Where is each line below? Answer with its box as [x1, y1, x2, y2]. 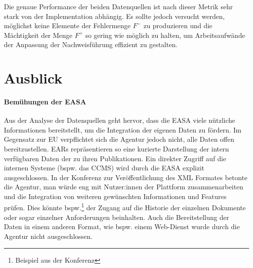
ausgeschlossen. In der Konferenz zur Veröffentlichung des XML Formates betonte [4, 172, 248, 182]
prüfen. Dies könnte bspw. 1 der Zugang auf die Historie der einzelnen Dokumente [4, 201, 246, 213]
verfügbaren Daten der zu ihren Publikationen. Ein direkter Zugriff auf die [4, 153, 226, 163]
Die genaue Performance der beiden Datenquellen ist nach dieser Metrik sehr [4, 1, 233, 11]
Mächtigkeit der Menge [4, 30, 72, 40]
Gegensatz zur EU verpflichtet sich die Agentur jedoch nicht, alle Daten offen [4, 134, 235, 144]
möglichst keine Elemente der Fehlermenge [4, 20, 131, 31]
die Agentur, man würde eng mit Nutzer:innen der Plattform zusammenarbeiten [4, 182, 243, 192]
